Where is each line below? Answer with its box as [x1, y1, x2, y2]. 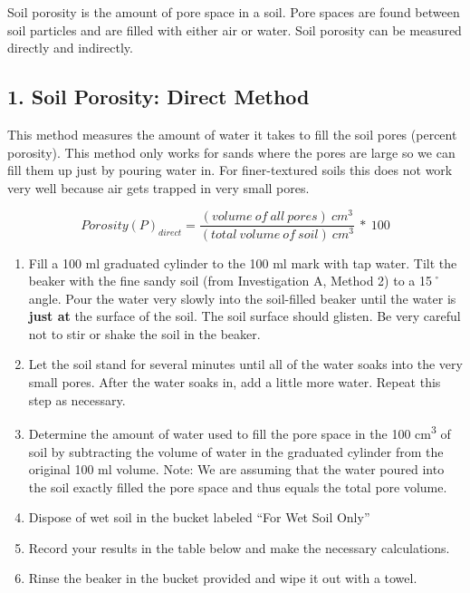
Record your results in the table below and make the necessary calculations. [28, 538, 450, 557]
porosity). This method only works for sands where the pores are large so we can [7, 142, 456, 161]
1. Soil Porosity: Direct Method [7, 83, 310, 111]
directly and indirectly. [7, 38, 133, 57]
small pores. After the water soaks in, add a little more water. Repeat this [28, 373, 441, 392]
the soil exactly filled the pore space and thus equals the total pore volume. [28, 477, 447, 496]
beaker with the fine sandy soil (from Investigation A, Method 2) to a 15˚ [28, 271, 442, 290]
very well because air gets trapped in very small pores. [7, 178, 310, 197]
